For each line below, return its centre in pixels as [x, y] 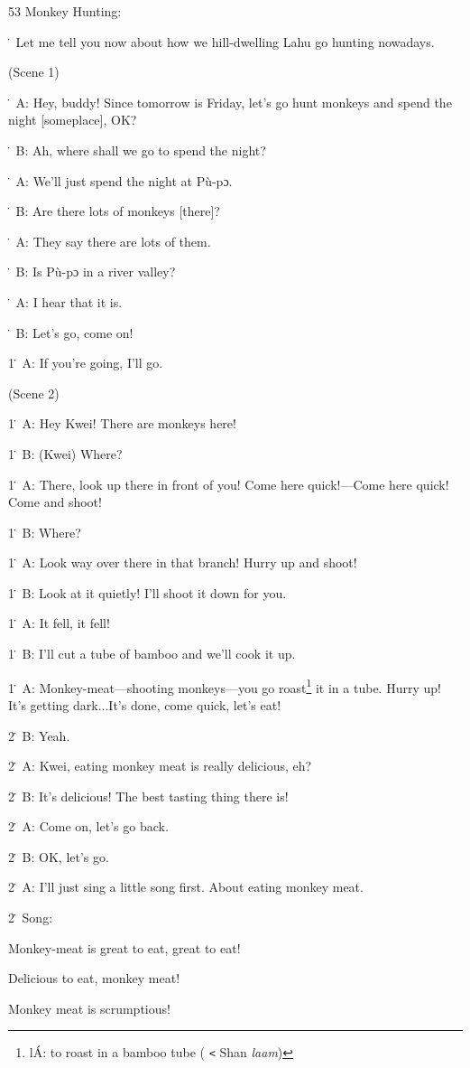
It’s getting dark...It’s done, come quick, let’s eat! [145, 704]
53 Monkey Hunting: [65, 11]
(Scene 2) [34, 393]
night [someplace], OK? [73, 120]
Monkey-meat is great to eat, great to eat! [124, 947]
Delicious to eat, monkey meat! [94, 978]
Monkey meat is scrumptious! [89, 1008]
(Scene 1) [34, 72]
